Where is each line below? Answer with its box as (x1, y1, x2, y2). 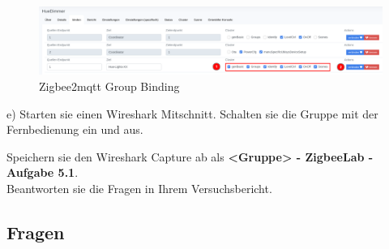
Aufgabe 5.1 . (6, 164, 79, 181)
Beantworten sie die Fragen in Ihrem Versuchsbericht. (6, 180, 272, 197)
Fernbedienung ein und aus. (6, 121, 143, 138)
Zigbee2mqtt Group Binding (39, 78, 180, 95)
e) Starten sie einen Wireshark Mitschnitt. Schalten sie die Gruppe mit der (6, 105, 378, 122)
